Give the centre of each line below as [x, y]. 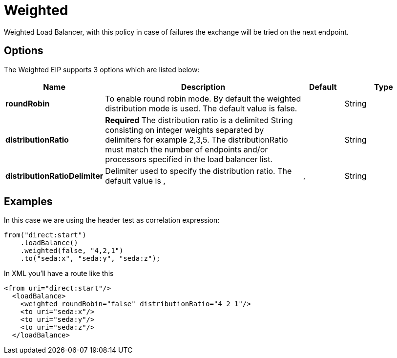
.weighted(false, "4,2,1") [72, 251]
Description [203, 87]
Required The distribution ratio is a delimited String [199, 120]
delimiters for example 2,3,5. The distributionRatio [197, 139]
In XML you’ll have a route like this [59, 274]
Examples [28, 202]
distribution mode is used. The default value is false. [201, 108]
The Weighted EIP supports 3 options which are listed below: [102, 69]
